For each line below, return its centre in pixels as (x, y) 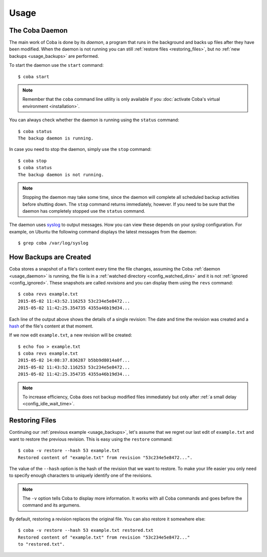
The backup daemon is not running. (61, 175)
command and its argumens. (52, 505)
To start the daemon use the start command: (56, 65)
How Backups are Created (50, 257)
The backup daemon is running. (56, 138)
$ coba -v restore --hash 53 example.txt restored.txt (86, 530)
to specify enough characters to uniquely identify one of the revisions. (81, 475)
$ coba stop (32, 161)
